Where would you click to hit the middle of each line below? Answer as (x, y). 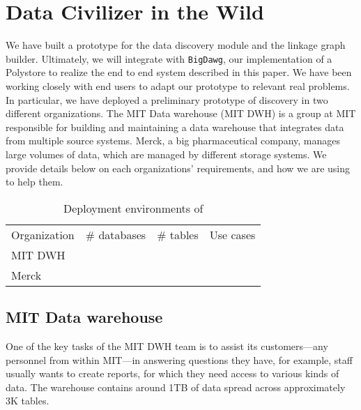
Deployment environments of (133, 208)
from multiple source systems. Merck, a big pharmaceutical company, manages (173, 141)
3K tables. (28, 401)
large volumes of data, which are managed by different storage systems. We (166, 154)
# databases (116, 234)
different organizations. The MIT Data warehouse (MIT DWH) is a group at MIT (181, 113)
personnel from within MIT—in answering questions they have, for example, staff (179, 359)
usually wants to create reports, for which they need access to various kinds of (172, 373)
